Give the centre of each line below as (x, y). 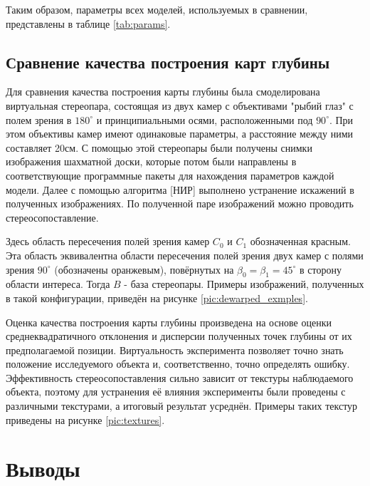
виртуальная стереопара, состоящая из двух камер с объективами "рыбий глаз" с (180, 105)
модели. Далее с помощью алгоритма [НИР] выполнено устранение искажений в (180, 189)
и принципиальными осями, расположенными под (205, 119)
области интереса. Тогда (58, 284)
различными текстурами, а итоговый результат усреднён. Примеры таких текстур (182, 406)
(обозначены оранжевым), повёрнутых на (144, 269)
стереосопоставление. (52, 217)
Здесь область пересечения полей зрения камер (108, 241)
